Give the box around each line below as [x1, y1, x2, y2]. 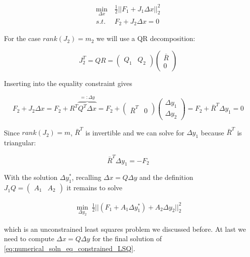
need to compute [4, 233, 54, 244]
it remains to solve [67, 182, 123, 193]
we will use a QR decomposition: [96, 33, 195, 43]
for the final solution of [92, 233, 162, 244]
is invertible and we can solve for [85, 127, 184, 137]
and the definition [139, 172, 193, 182]
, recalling [71, 172, 102, 182]
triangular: [4, 137, 36, 148]
